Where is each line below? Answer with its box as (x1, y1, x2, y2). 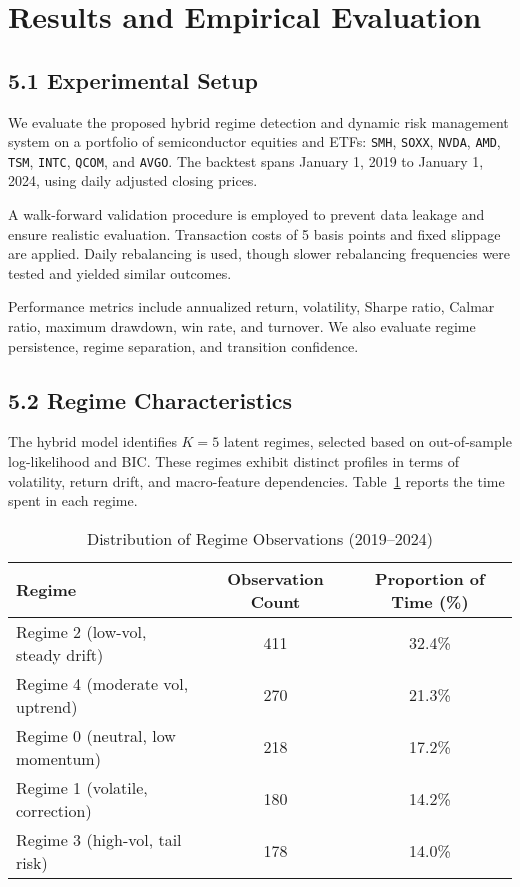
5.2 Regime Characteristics (8, 384, 293, 415)
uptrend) (16, 694, 78, 718)
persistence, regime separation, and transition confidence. (8, 335, 359, 356)
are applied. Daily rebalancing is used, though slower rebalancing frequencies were (8, 243, 511, 264)
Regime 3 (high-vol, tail (16, 827, 182, 851)
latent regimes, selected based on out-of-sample (223, 431, 512, 452)
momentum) (16, 746, 101, 770)
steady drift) (16, 642, 104, 666)
